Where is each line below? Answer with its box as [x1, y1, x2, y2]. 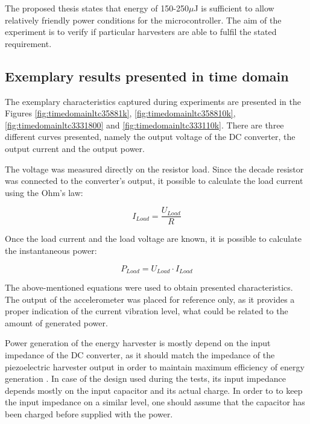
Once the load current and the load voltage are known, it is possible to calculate [5, 232, 302, 245]
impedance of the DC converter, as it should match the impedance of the [5, 349, 275, 361]
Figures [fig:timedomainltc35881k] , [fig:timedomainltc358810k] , [5, 107, 236, 119]
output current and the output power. [5, 142, 145, 154]
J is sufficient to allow [194, 2, 274, 14]
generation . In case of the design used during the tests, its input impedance [5, 372, 286, 385]
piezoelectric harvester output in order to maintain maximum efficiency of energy [5, 360, 305, 373]
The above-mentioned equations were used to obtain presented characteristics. [5, 281, 293, 294]
